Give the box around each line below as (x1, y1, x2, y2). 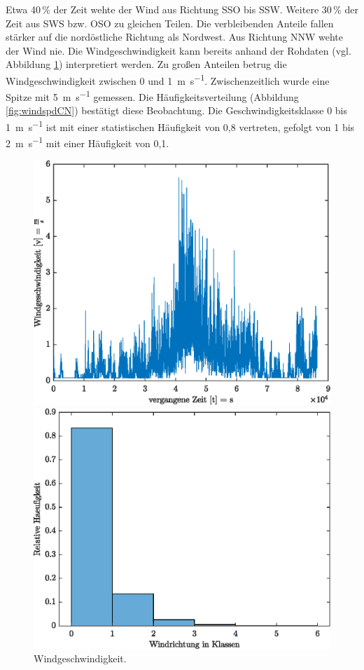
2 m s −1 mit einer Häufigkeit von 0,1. (6, 134, 169, 150)
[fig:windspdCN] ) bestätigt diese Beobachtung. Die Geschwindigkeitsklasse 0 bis (6, 103, 347, 118)
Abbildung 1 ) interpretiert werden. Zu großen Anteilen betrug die (6, 57, 287, 71)
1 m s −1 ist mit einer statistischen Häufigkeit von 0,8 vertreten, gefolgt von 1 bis (6, 118, 355, 134)
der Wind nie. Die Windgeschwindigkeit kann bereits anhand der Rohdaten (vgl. (6, 43, 351, 57)
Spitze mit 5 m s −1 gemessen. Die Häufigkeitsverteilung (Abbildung (6, 88, 299, 104)
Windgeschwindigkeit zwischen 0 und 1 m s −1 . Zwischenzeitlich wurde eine (6, 71, 330, 88)
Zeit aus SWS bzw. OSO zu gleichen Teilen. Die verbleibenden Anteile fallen (6, 15, 334, 30)
